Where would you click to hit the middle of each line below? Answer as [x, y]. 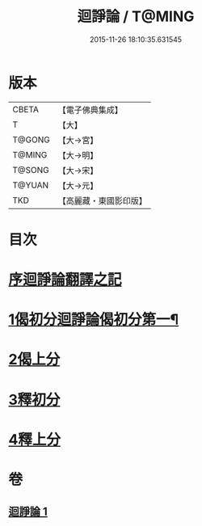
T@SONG [31, 170]
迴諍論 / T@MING [136, 17]
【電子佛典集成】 [90, 110]
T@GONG [31, 140]
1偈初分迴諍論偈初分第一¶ [94, 320]
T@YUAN [31, 185]
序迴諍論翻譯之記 [65, 280]
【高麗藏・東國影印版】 [102, 200]
